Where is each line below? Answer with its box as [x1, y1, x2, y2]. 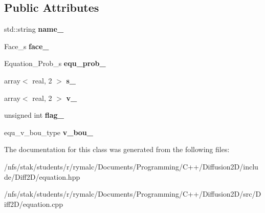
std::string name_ [4, 24, 64, 34]
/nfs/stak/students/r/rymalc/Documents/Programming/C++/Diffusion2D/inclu [4, 161, 258, 172]
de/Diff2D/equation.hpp [4, 171, 80, 182]
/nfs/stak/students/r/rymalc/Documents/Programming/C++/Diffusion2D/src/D [4, 188, 261, 199]
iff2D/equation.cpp [4, 198, 63, 209]
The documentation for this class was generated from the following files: [4, 144, 230, 155]
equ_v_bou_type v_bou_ [4, 126, 93, 137]
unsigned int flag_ [4, 110, 64, 120]
